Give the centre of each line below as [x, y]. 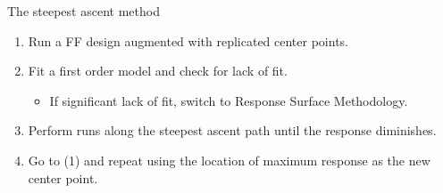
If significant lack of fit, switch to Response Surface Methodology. [229, 100]
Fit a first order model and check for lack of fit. [158, 71]
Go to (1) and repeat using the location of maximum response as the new [229, 160]
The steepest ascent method [84, 11]
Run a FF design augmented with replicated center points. [188, 40]
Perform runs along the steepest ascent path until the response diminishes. [232, 130]
